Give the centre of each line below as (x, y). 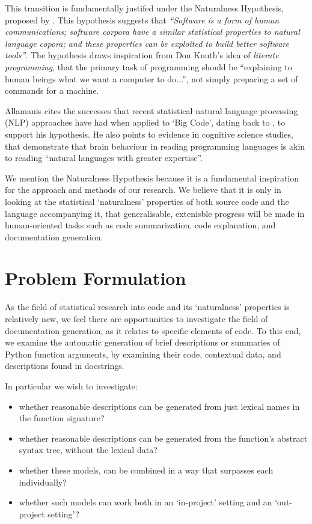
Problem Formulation (96, 278)
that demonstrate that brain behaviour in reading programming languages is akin (155, 146)
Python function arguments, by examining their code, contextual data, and (143, 354)
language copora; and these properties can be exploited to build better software (147, 43)
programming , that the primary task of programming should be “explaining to (148, 66)
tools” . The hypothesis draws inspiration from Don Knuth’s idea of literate (142, 55)
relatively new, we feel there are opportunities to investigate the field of (136, 318)
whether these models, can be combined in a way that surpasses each (146, 470)
